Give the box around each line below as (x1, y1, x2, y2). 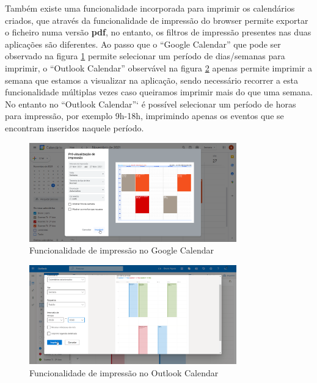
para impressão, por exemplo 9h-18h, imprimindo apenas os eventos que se (5, 109, 284, 122)
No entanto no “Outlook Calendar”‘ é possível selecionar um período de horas (5, 97, 296, 110)
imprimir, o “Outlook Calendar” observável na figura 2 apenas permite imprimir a (5, 61, 312, 74)
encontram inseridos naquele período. (5, 121, 144, 134)
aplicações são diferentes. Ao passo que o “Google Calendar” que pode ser (5, 37, 281, 50)
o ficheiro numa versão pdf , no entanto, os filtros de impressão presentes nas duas (5, 26, 312, 38)
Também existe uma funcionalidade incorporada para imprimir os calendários (5, 2, 295, 14)
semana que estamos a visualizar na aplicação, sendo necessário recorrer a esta (5, 73, 298, 86)
